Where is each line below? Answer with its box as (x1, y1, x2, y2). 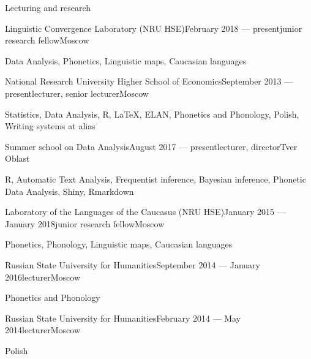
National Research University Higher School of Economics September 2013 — (5, 75, 293, 88)
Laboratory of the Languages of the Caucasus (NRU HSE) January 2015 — (5, 205, 286, 218)
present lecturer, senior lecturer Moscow (5, 86, 149, 99)
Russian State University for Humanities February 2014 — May (5, 311, 241, 324)
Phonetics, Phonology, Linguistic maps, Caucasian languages (5, 238, 233, 251)
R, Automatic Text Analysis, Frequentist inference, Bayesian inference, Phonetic (5, 172, 306, 185)
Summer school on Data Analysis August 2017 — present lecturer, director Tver (5, 140, 298, 153)
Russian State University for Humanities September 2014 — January (5, 258, 260, 271)
